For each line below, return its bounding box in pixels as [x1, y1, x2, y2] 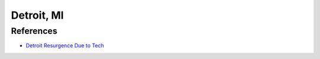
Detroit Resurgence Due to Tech [25, 42, 104, 49]
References [11, 26, 57, 36]
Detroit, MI [11, 9, 64, 22]
